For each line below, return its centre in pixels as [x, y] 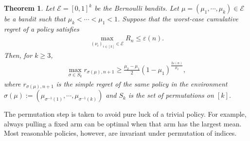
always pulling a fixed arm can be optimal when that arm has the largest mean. [123, 123]
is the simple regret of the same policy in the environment [142, 83]
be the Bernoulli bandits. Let [137, 8]
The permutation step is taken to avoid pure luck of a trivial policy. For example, [125, 114]
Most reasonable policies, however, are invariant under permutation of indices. [120, 133]
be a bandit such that [35, 18]
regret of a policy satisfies [42, 28]
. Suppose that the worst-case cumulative [178, 18]
